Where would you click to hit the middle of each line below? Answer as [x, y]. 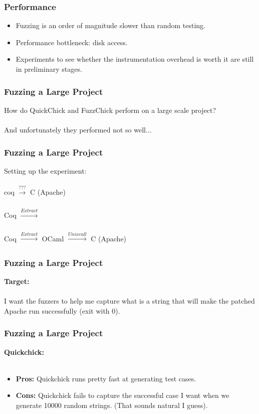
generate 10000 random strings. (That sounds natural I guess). [112, 405]
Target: [17, 281]
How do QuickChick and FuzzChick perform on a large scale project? [110, 110]
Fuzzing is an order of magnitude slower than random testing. [111, 25]
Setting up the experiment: [45, 170]
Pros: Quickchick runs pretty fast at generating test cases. [106, 378]
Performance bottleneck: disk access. [72, 42]
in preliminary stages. [49, 69]
